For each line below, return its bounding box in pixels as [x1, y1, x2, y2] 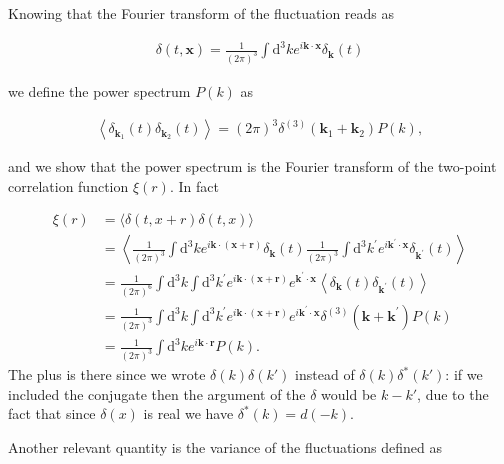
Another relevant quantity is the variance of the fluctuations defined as [8, 437, 442, 458]
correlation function [8, 175, 129, 196]
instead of [295, 364, 355, 385]
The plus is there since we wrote [8, 364, 206, 385]
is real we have [143, 403, 234, 424]
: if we [445, 364, 483, 385]
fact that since [8, 403, 96, 424]
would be [321, 383, 377, 404]
